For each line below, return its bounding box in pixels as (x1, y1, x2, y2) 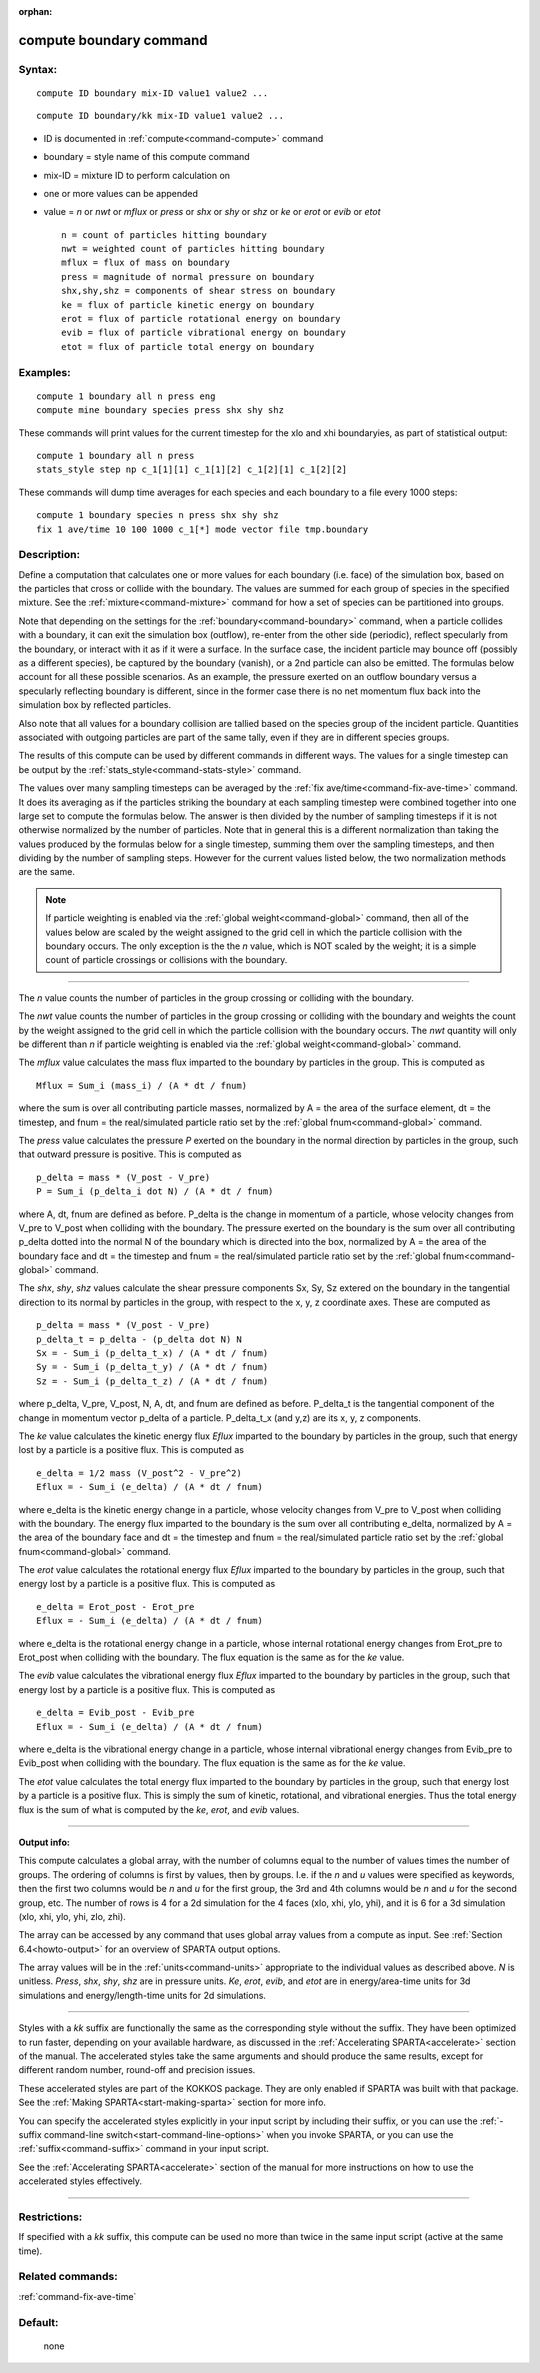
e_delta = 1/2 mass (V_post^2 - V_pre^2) (36, 1467, 242, 1479)
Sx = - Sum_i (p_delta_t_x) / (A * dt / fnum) (36, 1348, 269, 1359)
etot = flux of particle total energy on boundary (61, 341, 315, 352)
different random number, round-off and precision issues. (18, 2064, 256, 2076)
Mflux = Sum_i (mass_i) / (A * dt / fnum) (36, 1080, 248, 1091)
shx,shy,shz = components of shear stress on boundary (61, 285, 336, 297)
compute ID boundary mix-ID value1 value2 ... (36, 87, 269, 99)
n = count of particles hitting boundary (61, 229, 267, 240)
